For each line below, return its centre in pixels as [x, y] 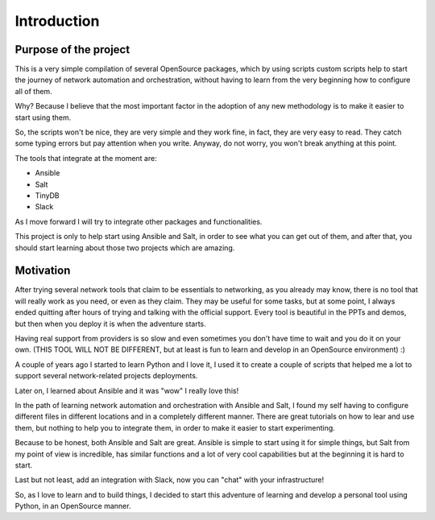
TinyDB [47, 195]
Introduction [57, 21]
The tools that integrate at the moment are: [86, 158]
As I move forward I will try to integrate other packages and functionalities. [139, 221]
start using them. [43, 118]
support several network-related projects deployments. [106, 376]
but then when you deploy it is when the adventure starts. [111, 324]
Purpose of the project [72, 50]
